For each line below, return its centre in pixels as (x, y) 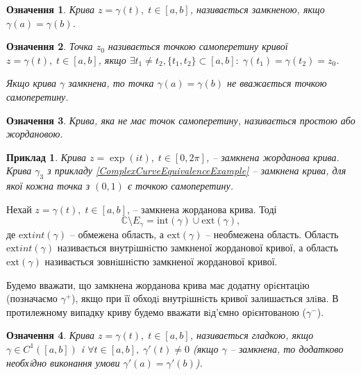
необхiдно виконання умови (63, 362)
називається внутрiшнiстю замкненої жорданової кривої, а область (198, 248)
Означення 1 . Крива (51, 9)
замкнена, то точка (111, 83)
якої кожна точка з (48, 186)
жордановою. (35, 134)
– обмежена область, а (117, 234)
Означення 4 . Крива (51, 335)
